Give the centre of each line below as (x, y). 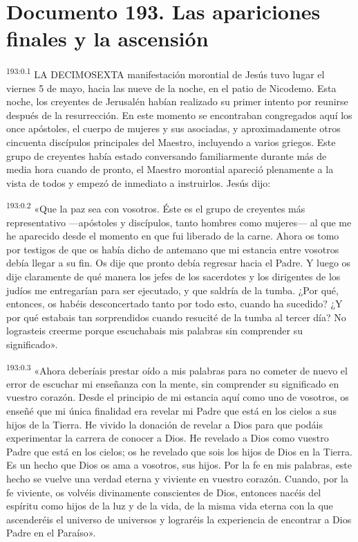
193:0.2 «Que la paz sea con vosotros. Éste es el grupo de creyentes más (156, 207)
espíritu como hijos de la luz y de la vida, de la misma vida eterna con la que (170, 506)
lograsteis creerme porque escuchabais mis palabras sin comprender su (155, 331)
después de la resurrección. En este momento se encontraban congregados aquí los (179, 115)
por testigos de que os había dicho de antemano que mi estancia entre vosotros (173, 249)
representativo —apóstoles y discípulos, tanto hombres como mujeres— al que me (179, 222)
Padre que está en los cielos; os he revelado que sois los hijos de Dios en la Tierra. (179, 451)
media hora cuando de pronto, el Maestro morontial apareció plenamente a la (170, 169)
